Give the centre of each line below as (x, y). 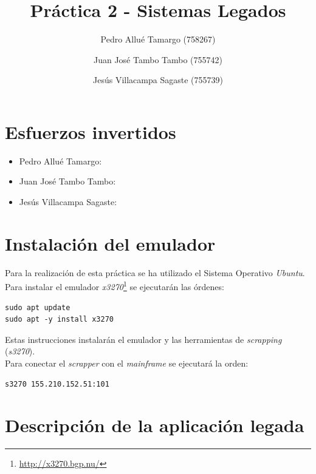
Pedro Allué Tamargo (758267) (158, 39)
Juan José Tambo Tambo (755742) (158, 59)
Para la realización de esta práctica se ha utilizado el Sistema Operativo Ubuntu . (155, 272)
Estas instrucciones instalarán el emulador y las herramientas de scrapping (143, 339)
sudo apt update (38, 307)
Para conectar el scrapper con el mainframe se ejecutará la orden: (127, 363)
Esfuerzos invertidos (91, 131)
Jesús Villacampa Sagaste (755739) (158, 80)
